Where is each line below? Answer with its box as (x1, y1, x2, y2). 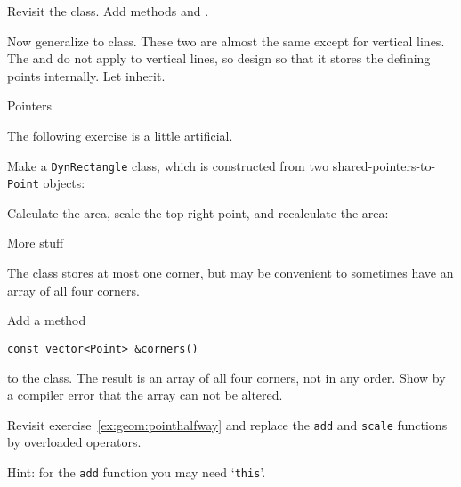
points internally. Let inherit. (7, 66, 166, 85)
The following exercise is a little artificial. (7, 126, 233, 144)
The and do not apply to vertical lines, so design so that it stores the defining (7, 49, 431, 68)
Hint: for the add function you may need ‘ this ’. (7, 462, 266, 481)
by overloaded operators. (7, 433, 142, 451)
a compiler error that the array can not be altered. (7, 386, 283, 404)
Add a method (7, 311, 86, 329)
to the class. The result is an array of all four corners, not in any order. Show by (7, 368, 446, 386)
